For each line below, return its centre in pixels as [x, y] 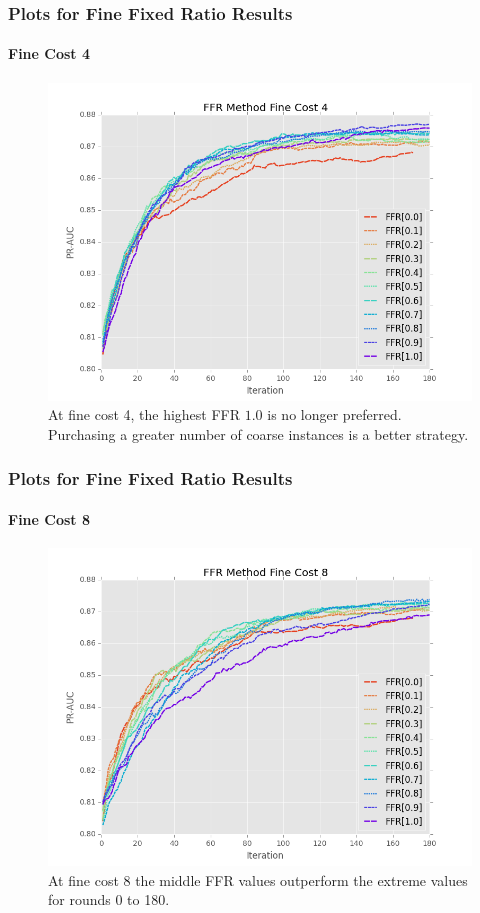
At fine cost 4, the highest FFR [144, 414]
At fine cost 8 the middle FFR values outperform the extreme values [258, 879]
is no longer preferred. [334, 414]
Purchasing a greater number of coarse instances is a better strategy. [258, 433]
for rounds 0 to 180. [109, 899]
